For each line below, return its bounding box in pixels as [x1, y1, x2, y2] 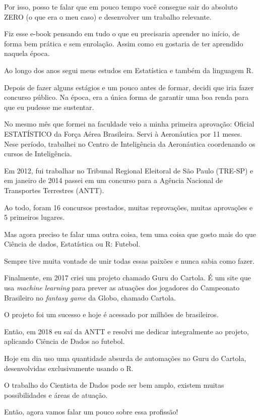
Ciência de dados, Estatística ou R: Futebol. [4, 238, 141, 249]
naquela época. [4, 48, 50, 58]
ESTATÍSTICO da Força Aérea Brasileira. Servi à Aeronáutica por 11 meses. [4, 128, 242, 139]
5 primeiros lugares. [4, 212, 65, 222]
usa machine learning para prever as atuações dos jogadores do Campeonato [4, 282, 240, 293]
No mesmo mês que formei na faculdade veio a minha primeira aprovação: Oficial [4, 118, 254, 129]
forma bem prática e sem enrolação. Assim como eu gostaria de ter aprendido [4, 38, 243, 48]
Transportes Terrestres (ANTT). [4, 185, 104, 195]
